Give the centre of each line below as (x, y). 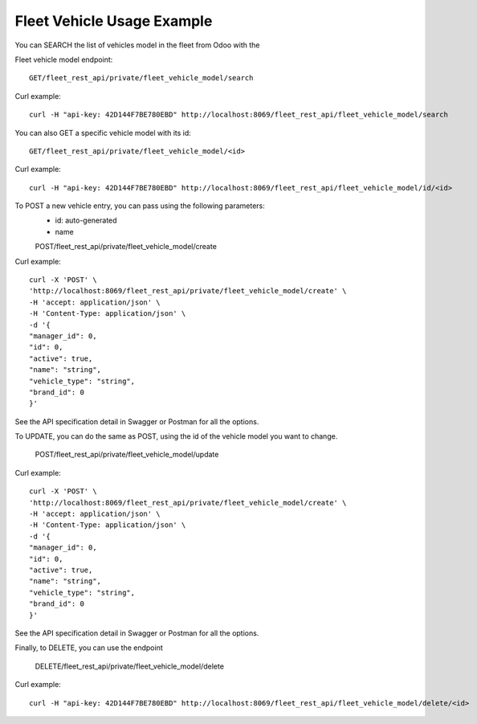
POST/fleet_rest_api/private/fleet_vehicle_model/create (126, 247)
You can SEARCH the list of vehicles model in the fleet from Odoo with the (137, 45)
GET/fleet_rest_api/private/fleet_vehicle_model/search (141, 78)
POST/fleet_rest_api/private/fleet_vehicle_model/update (127, 455)
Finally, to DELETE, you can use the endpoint (89, 648)
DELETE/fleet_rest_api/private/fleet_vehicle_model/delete (130, 666)
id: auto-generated (86, 220)
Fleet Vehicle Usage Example (114, 21)
